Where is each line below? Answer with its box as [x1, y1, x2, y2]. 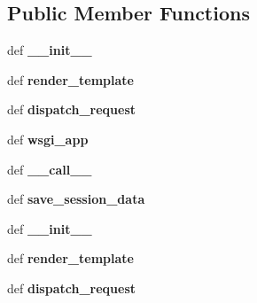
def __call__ [7, 159, 92, 178]
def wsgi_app [7, 129, 89, 148]
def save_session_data [7, 190, 145, 208]
